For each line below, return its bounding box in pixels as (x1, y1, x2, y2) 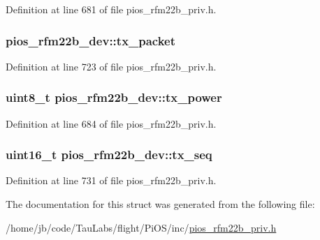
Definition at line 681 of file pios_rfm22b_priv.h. (6, 2, 217, 16)
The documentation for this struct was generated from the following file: (6, 197, 315, 211)
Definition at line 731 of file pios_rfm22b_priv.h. (6, 173, 217, 188)
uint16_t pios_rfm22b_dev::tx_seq (6, 146, 212, 163)
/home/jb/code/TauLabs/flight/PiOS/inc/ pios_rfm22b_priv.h (6, 220, 277, 234)
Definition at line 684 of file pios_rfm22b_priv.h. (6, 116, 217, 130)
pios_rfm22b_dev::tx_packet (6, 31, 176, 49)
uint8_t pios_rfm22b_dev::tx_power (6, 89, 222, 106)
